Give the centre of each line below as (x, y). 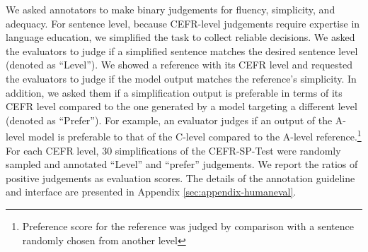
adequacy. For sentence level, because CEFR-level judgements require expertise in (183, 23)
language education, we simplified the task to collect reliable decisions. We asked (180, 37)
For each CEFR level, (52, 150)
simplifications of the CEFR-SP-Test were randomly (228, 150)
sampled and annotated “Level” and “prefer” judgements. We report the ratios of (182, 164)
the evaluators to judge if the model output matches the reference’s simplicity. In (181, 78)
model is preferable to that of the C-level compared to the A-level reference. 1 (195, 135)
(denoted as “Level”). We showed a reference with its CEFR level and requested (179, 65)
